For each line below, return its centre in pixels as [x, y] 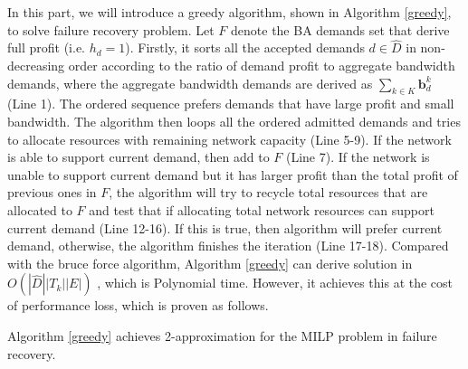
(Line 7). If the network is [358, 157]
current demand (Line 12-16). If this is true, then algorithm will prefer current [225, 227]
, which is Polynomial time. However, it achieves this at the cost [275, 283]
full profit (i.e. [47, 47]
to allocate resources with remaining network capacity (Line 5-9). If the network [229, 139]
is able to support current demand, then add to [138, 157]
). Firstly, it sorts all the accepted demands [245, 47]
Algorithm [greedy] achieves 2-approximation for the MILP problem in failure [222, 335]
